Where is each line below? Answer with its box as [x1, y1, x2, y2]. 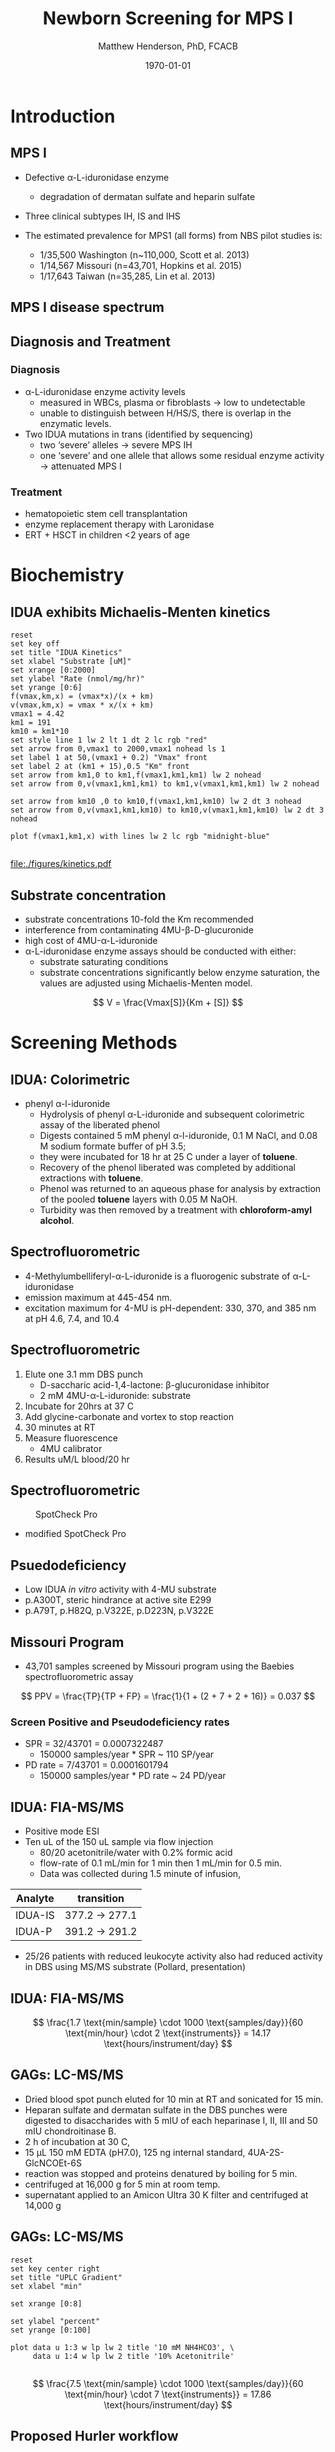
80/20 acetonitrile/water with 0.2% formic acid [39, 1847, 233, 1859]
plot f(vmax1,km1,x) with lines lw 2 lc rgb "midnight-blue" [10, 832, 271, 842]
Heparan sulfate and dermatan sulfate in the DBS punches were [24, 2103, 288, 2116]
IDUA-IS [15, 1908, 55, 1922]
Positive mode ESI [24, 1825, 100, 1837]
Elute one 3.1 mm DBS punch [24, 1368, 144, 1380]
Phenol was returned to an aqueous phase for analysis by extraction [39, 1182, 322, 1194]
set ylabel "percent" [10, 2316, 101, 2326]
